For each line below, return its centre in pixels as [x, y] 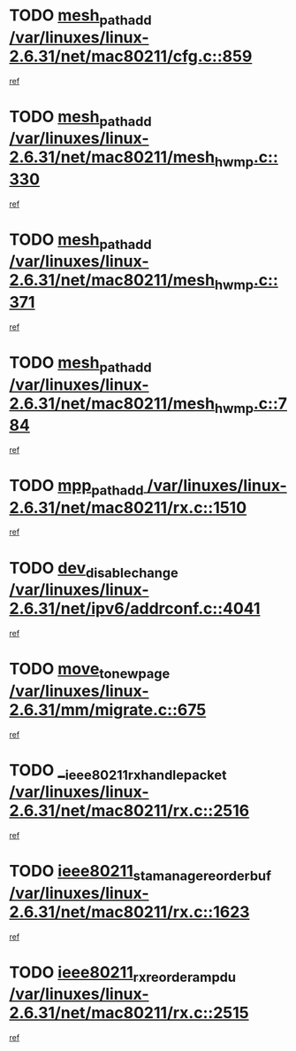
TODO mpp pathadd [76, 487]
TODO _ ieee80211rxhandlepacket [118, 771]
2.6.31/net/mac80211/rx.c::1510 [128, 507]
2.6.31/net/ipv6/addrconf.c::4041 [135, 609]
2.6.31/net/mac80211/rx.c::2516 [129, 811]
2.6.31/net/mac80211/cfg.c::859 [131, 56]
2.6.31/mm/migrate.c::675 [108, 709]
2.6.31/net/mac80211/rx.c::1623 [129, 911]
